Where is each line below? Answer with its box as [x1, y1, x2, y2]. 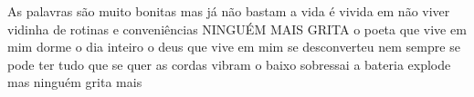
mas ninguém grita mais [7, 73, 142, 92]
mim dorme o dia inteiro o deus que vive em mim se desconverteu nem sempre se [7, 37, 460, 56]
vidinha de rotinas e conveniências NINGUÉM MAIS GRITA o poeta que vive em [7, 19, 467, 38]
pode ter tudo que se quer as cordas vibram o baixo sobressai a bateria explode [7, 54, 451, 73]
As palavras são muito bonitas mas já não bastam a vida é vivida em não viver [7, 2, 450, 20]
